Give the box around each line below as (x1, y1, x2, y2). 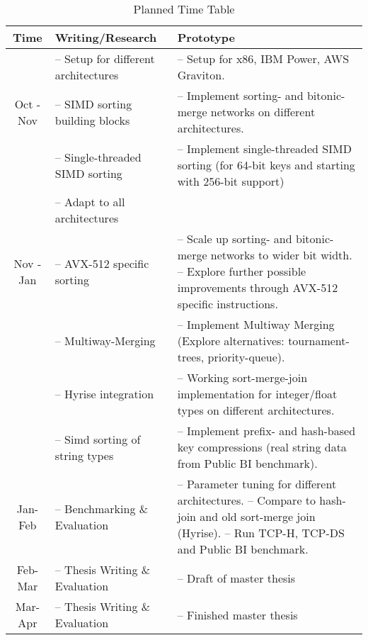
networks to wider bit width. (210, 247, 352, 263)
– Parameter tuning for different (177, 476, 337, 492)
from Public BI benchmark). (177, 455, 318, 471)
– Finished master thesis (177, 606, 298, 623)
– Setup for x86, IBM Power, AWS (177, 50, 350, 67)
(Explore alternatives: (177, 332, 284, 349)
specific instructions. (177, 296, 278, 312)
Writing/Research (54, 29, 157, 45)
